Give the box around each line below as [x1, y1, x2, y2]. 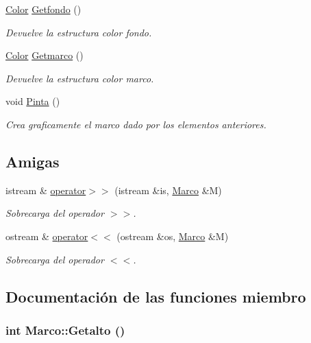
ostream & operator [5, 228, 88, 243]
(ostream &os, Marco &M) [116, 228, 229, 243]
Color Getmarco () [5, 48, 84, 62]
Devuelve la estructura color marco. [5, 71, 154, 85]
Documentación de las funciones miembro [5, 285, 306, 307]
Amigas [5, 150, 60, 171]
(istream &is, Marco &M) [114, 182, 222, 197]
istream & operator [5, 182, 86, 197]
